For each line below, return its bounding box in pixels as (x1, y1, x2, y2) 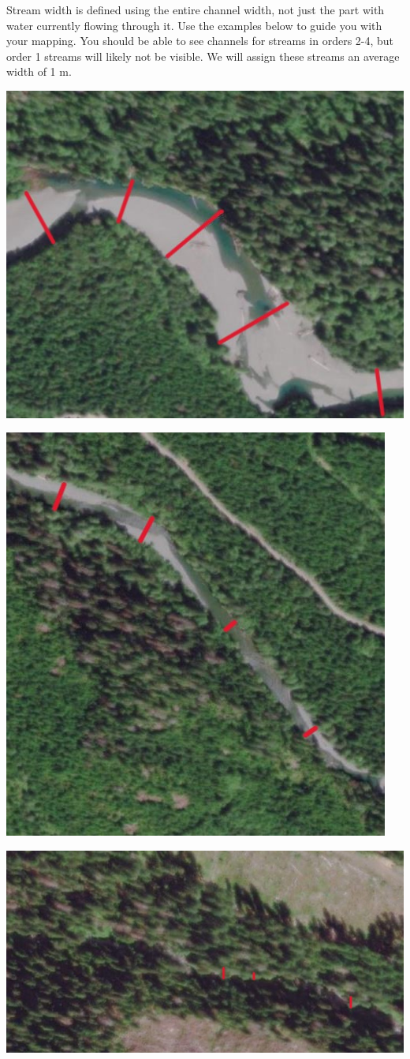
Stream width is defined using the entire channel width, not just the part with (6, 2, 385, 17)
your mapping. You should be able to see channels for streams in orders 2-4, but (6, 32, 394, 49)
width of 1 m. (6, 63, 72, 80)
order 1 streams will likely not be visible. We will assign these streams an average (6, 47, 400, 64)
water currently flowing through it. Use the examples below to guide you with (6, 17, 382, 33)
